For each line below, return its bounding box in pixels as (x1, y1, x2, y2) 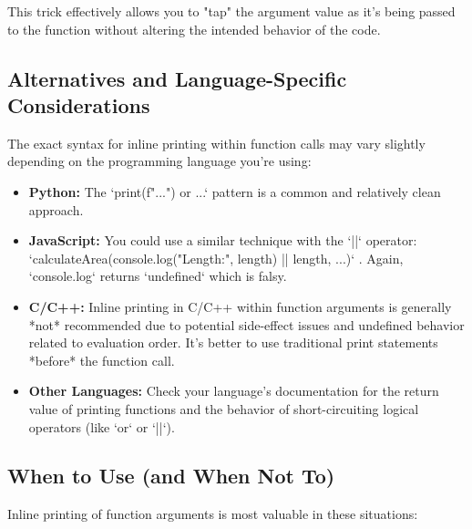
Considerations (7, 90, 150, 119)
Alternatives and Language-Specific (7, 64, 347, 92)
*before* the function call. (28, 350, 175, 369)
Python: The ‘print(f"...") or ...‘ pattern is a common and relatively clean (28, 182, 441, 201)
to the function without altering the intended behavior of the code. (7, 19, 381, 38)
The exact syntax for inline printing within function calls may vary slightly (7, 133, 426, 152)
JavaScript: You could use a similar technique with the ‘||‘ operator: (28, 231, 417, 250)
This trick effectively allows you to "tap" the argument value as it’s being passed (7, 2, 456, 20)
